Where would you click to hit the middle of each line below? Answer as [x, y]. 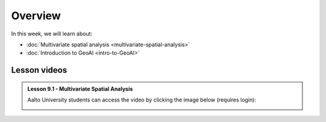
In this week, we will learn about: [52, 34]
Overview [36, 16]
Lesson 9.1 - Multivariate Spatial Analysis [80, 89]
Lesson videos [39, 70]
